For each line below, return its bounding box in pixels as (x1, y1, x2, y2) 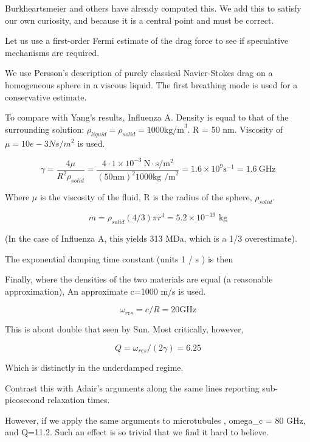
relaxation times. (47, 393, 110, 406)
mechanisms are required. (5, 46, 100, 58)
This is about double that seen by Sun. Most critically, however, (5, 323, 244, 335)
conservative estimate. (5, 90, 87, 103)
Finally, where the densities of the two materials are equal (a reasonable (5, 273, 273, 286)
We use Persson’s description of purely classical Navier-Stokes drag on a (5, 66, 273, 79)
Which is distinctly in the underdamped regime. (5, 360, 184, 373)
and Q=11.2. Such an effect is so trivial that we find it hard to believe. (5, 426, 269, 438)
